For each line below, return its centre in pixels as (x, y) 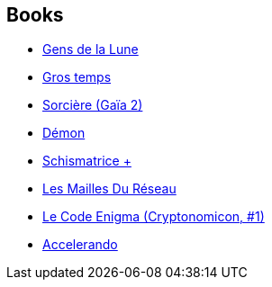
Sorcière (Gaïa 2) (93, 105)
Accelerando (80, 245)
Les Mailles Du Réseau (109, 189)
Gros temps (77, 77)
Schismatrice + (87, 161)
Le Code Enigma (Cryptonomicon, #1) (154, 217)
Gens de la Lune (91, 49)
